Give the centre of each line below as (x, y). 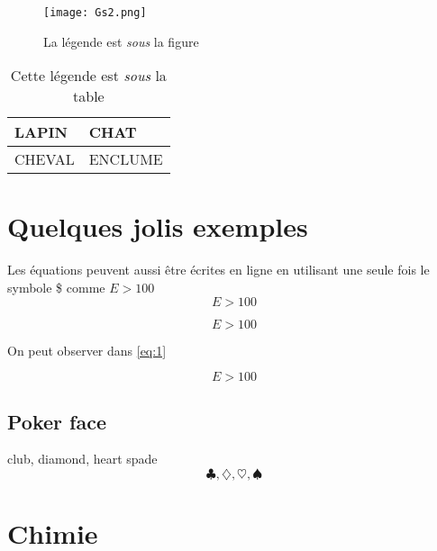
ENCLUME (126, 159)
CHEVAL (45, 159)
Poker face (57, 421)
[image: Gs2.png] (95, 13)
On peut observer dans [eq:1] (87, 350)
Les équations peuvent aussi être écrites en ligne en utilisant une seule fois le (218, 270)
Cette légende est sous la (88, 76)
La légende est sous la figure (121, 41)
